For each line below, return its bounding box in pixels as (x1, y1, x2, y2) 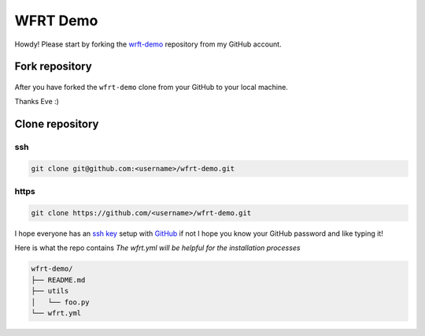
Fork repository (14, 60, 92, 73)
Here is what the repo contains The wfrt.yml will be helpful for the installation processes (14, 243, 301, 252)
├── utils (31, 286, 69, 296)
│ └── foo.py (31, 297, 90, 307)
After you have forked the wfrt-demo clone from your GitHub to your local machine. (14, 82, 289, 91)
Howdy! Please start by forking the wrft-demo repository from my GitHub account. (14, 39, 283, 49)
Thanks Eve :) (14, 97, 59, 106)
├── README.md (31, 275, 86, 284)
